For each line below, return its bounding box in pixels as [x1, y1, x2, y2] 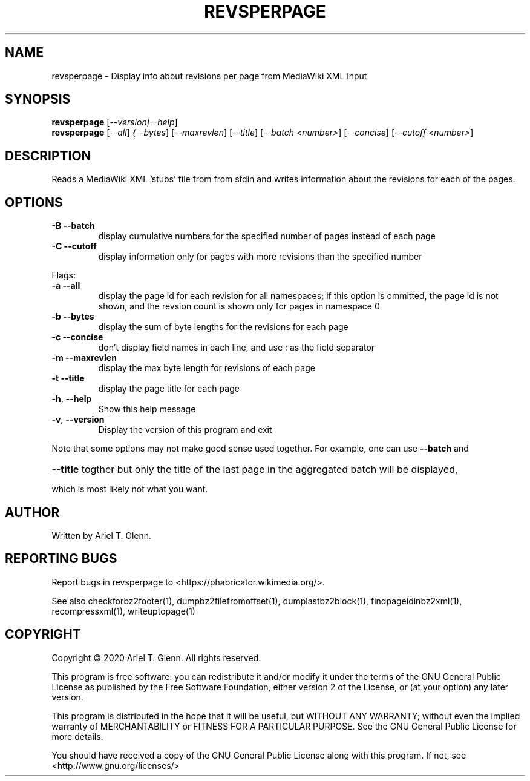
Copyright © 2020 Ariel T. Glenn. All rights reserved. [51, 652, 261, 663]
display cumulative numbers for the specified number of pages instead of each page [98, 231, 436, 242]
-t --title [51, 373, 85, 384]
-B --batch [51, 220, 95, 231]
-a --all [51, 280, 80, 291]
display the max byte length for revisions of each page [98, 363, 315, 374]
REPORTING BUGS [5, 551, 117, 567]
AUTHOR [5, 504, 60, 520]
